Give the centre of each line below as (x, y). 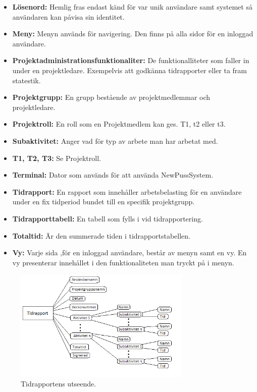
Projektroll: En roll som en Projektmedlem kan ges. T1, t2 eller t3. (119, 124)
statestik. (27, 80)
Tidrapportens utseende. (59, 384)
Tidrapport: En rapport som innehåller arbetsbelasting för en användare (127, 191)
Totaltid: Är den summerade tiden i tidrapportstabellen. (101, 235)
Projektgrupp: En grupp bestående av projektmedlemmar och (111, 97)
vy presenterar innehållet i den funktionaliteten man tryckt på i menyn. (123, 262)
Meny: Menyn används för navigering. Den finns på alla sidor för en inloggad (133, 34)
